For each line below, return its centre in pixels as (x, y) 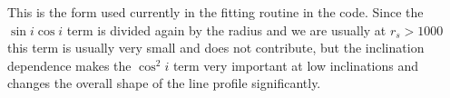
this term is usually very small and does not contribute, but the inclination (216, 48)
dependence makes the (69, 65)
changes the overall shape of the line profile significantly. (164, 83)
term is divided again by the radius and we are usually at (226, 29)
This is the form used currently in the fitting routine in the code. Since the (215, 12)
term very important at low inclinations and (295, 65)
